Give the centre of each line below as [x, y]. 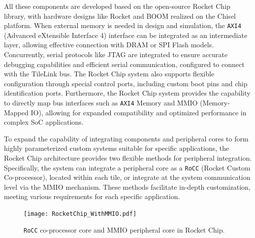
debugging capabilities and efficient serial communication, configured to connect [124, 64]
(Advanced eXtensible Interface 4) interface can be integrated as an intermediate [126, 35]
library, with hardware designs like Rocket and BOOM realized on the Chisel [120, 16]
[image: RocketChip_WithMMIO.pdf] [80, 214]
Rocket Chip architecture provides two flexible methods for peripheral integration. [128, 158]
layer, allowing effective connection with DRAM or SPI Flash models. [109, 45]
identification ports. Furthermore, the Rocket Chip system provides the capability [127, 93]
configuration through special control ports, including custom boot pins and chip [126, 83]
